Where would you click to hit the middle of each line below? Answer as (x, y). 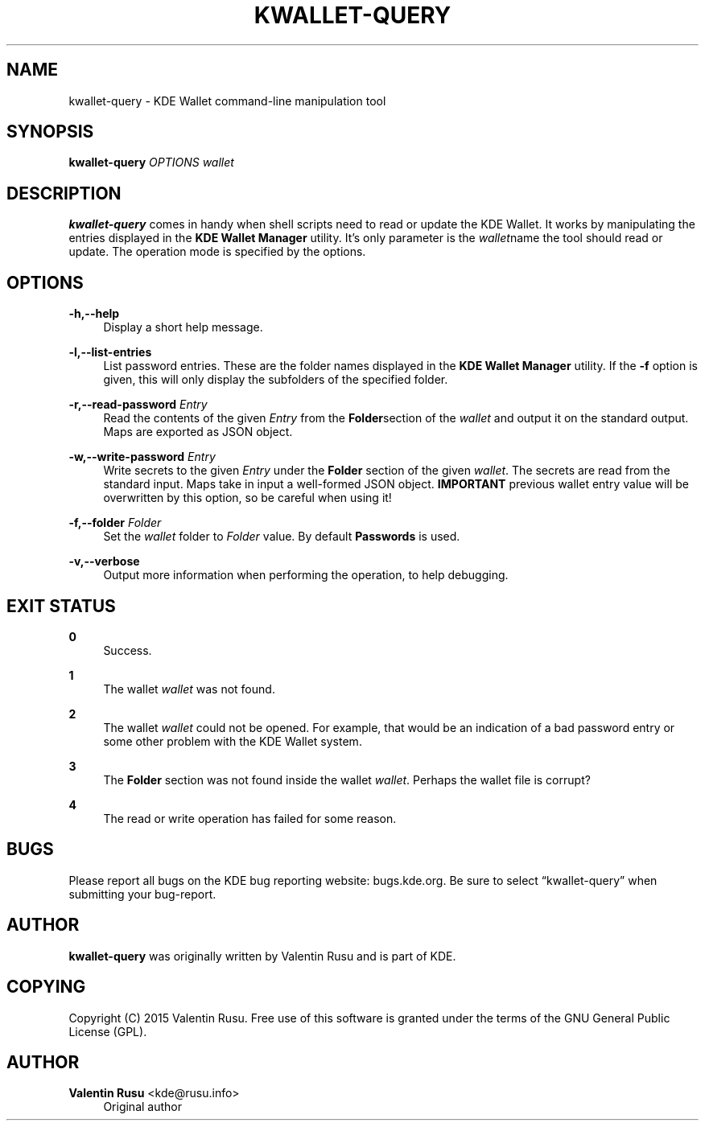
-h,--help (94, 314)
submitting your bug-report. (142, 894)
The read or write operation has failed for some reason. (250, 818)
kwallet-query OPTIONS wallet (151, 162)
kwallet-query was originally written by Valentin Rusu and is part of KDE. (262, 956)
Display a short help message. (183, 327)
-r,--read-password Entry (138, 405)
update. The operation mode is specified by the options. (217, 252)
